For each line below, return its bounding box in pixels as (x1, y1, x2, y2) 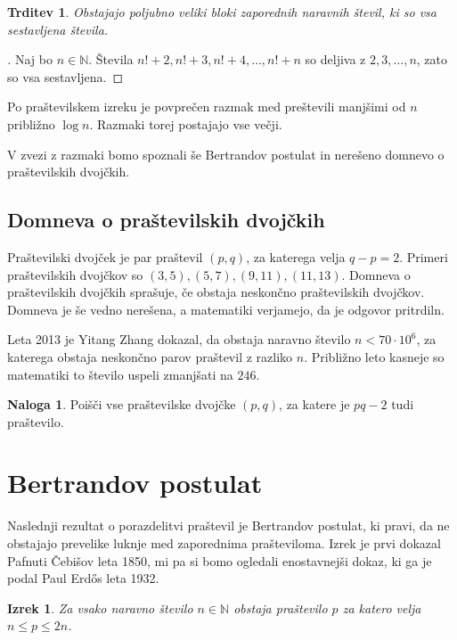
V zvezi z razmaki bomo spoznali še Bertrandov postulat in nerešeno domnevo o (7, 144, 445, 163)
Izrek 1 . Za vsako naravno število (7, 598, 193, 617)
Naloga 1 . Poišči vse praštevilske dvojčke (7, 395, 236, 414)
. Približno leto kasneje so (304, 347, 445, 365)
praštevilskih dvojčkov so (7, 265, 143, 283)
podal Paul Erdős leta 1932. (7, 569, 159, 587)
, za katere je (279, 395, 350, 414)
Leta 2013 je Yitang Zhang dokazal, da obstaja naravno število (7, 330, 351, 349)
